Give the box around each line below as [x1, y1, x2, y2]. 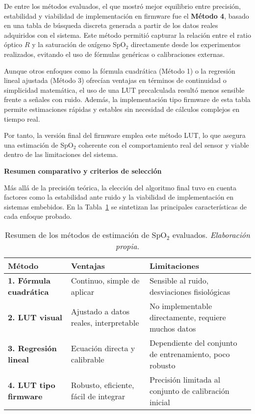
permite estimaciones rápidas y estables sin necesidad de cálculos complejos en [4, 103, 240, 114]
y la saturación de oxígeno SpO [32, 39, 126, 50]
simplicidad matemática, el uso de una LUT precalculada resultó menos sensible [4, 84, 245, 95]
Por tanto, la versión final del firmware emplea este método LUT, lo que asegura [4, 130, 246, 140]
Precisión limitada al [149, 373, 221, 385]
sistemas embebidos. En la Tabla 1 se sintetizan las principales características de [4, 201, 247, 211]
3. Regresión [8, 342, 57, 354]
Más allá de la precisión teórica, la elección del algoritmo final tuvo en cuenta [4, 182, 236, 192]
